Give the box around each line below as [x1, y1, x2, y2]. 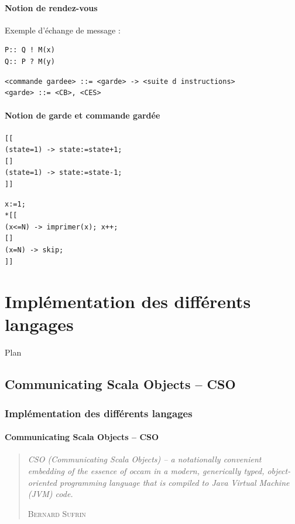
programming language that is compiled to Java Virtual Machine [60, 476, 290, 488]
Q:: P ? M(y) [5, 57, 55, 66]
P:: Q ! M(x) [5, 46, 55, 55]
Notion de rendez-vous [5, 1, 98, 13]
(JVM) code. [28, 488, 73, 500]
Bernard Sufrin [28, 507, 86, 519]
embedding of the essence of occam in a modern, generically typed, [28, 465, 265, 477]
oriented [28, 476, 57, 488]
